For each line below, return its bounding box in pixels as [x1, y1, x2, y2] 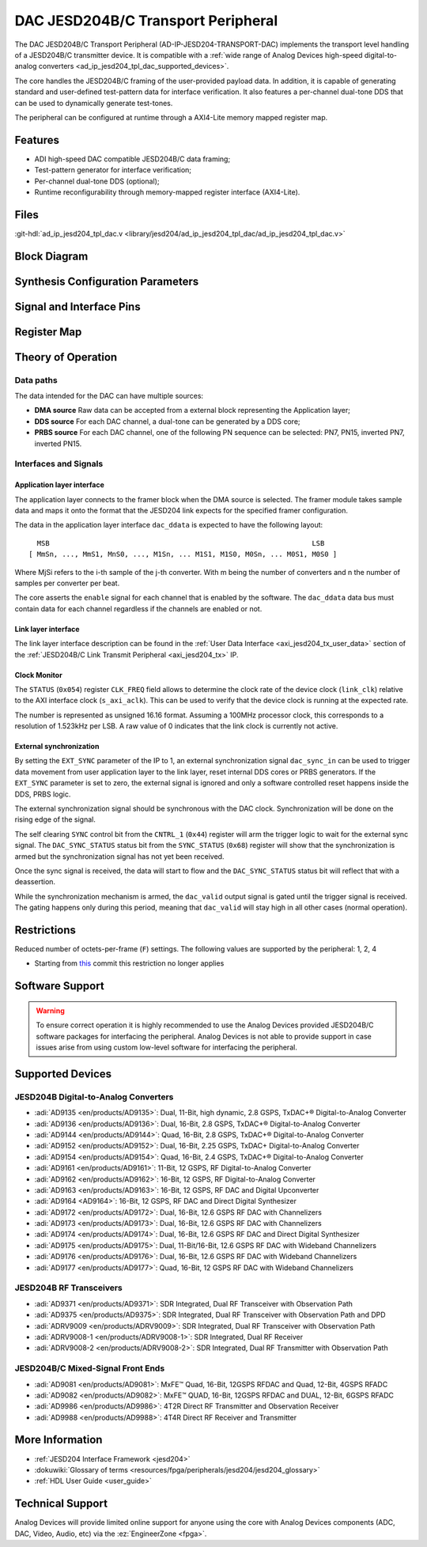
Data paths [14, 374, 59, 385]
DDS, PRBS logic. [14, 789, 71, 799]
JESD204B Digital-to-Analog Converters [14, 1091, 174, 1103]
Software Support [14, 979, 104, 993]
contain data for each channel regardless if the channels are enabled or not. [14, 603, 263, 613]
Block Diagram [14, 249, 89, 263]
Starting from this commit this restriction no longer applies [34, 959, 225, 968]
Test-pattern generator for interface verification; [34, 165, 192, 175]
